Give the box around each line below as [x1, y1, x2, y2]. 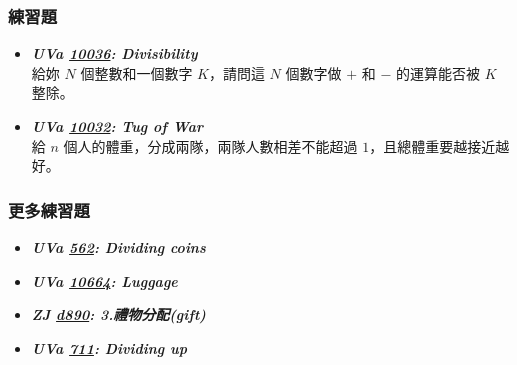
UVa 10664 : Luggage [31, 270, 178, 291]
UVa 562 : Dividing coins [31, 237, 206, 257]
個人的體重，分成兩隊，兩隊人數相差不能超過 [63, 135, 358, 156]
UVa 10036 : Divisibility [31, 43, 198, 64]
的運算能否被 [395, 62, 480, 83]
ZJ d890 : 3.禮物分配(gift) [31, 304, 206, 325]
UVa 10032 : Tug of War [31, 116, 204, 136]
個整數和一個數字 [80, 62, 193, 83]
